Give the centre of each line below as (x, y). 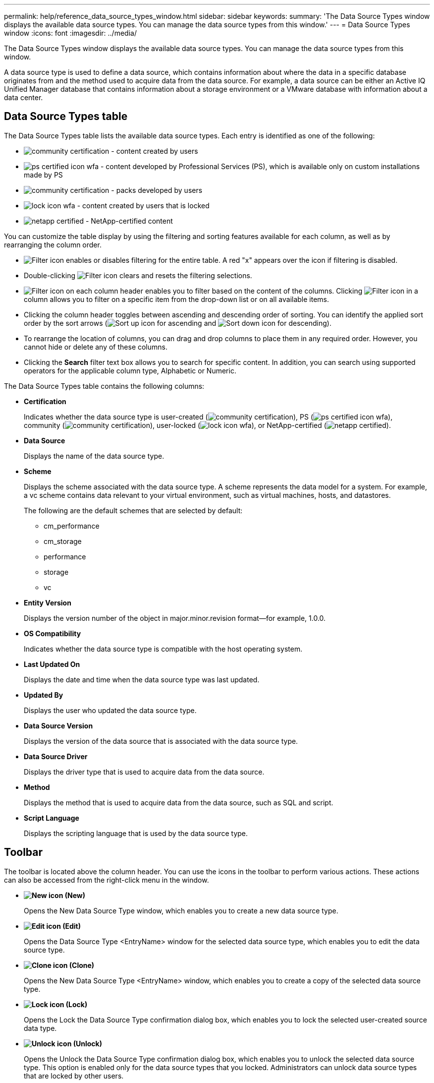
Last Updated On (52, 664)
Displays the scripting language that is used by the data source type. (136, 833)
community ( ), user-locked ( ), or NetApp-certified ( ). (207, 425)
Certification (45, 401)
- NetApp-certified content (129, 221)
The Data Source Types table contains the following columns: (104, 386)
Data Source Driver (56, 756)
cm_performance (72, 526)
